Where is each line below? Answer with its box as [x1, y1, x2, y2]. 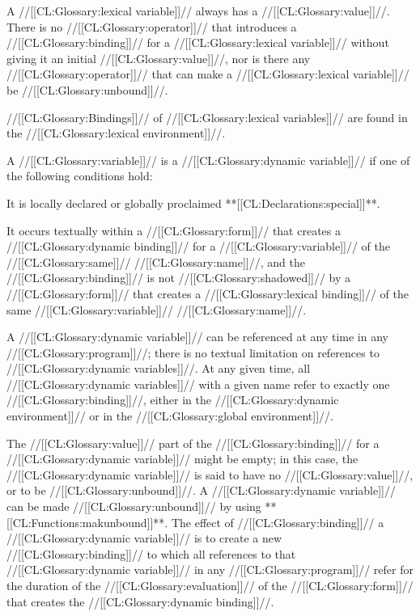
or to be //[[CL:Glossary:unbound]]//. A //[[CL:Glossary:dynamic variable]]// [6, 482, 397, 499]
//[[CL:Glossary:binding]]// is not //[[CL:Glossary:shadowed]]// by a [6, 269, 351, 286]
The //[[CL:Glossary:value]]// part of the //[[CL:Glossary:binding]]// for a [6, 434, 380, 451]
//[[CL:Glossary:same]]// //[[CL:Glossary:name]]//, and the [6, 253, 305, 270]
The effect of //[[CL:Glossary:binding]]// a [171, 513, 384, 530]
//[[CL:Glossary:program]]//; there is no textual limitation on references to [6, 344, 380, 361]
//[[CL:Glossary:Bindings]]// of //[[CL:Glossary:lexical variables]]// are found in [6, 108, 408, 125]
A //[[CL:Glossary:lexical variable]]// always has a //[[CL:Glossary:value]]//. [6, 2, 390, 19]
